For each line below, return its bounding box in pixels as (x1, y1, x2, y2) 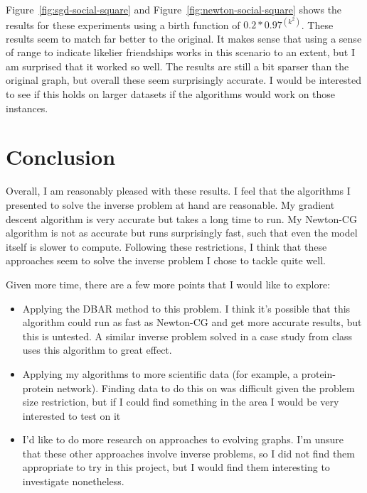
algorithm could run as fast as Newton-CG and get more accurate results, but (22, 315, 362, 330)
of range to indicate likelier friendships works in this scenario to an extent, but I (6, 45, 355, 60)
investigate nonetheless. (22, 474, 124, 489)
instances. (6, 100, 48, 115)
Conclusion (6, 142, 116, 171)
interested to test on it (22, 408, 121, 423)
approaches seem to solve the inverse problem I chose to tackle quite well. (6, 253, 326, 268)
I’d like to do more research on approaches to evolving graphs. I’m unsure (22, 432, 344, 447)
